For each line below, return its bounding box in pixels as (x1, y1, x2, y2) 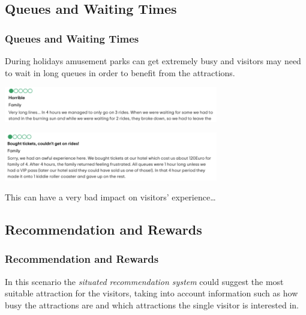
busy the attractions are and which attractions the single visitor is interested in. (5, 298, 299, 311)
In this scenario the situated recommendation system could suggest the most (5, 275, 284, 287)
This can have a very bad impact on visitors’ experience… (5, 191, 216, 203)
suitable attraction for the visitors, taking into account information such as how (5, 287, 298, 299)
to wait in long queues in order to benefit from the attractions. (5, 66, 235, 79)
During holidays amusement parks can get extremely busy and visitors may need (5, 55, 301, 67)
